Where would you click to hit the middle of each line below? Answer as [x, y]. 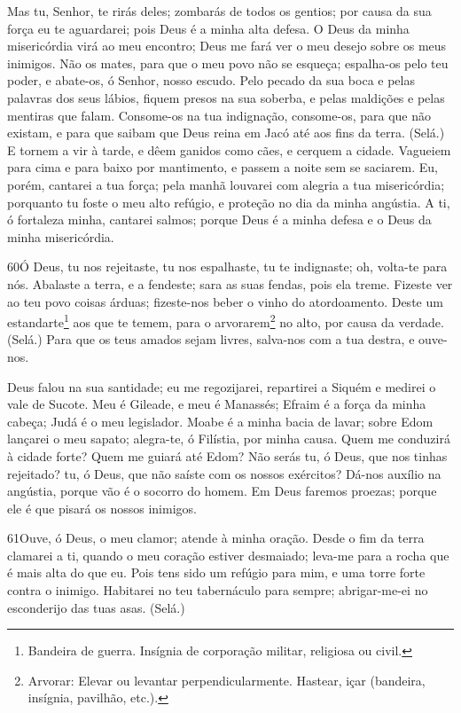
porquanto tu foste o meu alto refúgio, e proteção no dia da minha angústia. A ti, [229, 202]
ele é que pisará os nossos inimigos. [102, 508]
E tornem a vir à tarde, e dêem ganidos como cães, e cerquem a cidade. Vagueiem [229, 149]
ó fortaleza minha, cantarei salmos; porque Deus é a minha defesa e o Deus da [219, 219]
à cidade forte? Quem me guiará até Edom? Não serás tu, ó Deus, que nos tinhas [227, 455]
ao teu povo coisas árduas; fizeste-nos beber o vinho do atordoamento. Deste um [225, 301]
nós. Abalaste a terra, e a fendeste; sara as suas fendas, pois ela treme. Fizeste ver [230, 283]
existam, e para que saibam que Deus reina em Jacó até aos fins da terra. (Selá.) [226, 133]
